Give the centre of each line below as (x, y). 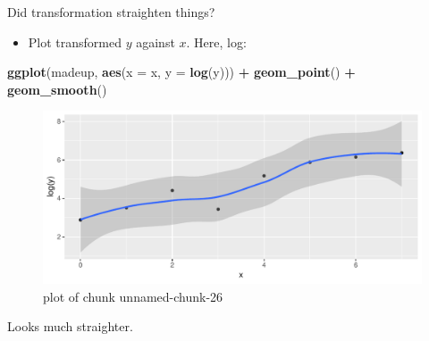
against (156, 42)
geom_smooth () (57, 89)
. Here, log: (216, 42)
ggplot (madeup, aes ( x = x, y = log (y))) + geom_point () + (181, 72)
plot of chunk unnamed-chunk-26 (133, 296)
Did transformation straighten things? (111, 12)
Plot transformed (75, 42)
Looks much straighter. (70, 326)
